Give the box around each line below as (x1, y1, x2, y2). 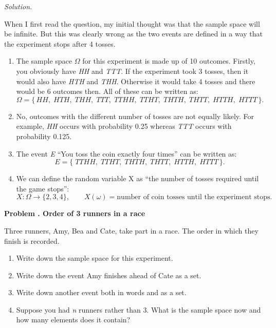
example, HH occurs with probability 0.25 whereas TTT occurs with (16, 121, 232, 131)
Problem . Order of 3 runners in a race (4, 208, 145, 219)
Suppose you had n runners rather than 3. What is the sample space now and (16, 304, 261, 315)
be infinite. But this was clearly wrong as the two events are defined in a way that (4, 28, 263, 39)
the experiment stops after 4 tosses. (4, 38, 116, 49)
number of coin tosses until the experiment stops (117, 194, 270, 201)
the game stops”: (16, 183, 69, 194)
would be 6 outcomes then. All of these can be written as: (16, 86, 198, 97)
